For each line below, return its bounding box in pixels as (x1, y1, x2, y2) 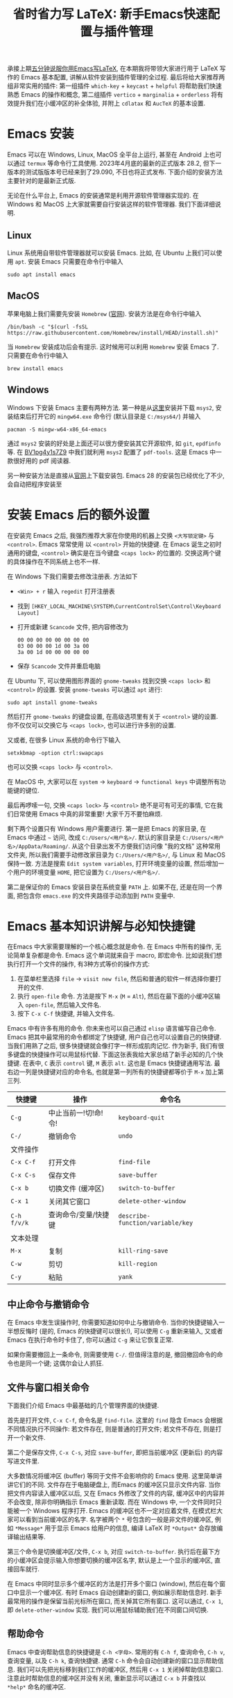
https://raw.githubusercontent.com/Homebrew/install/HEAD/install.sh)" (7, 329, 218, 336)
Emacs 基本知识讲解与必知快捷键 (7, 918, 196, 934)
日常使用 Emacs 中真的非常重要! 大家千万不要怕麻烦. (12, 809, 163, 818)
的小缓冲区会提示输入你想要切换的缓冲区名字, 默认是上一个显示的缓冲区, (7, 1556, 214, 1564)
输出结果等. (12, 1532, 46, 1541)
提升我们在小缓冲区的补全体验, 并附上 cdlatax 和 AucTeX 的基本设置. (12, 99, 206, 108)
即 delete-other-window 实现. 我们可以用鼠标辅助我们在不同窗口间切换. (7, 1605, 209, 1614)
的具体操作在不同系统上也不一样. (7, 557, 101, 566)
